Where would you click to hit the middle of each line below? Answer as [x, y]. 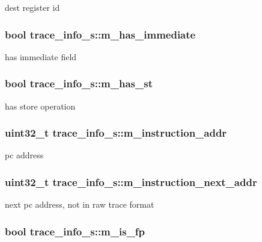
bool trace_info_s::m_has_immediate [100, 34]
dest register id [32, 7]
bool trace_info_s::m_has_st [79, 83]
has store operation [40, 106]
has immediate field [41, 56]
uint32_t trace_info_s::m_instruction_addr [116, 133]
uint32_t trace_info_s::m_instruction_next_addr [131, 181]
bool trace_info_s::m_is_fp [75, 231]
